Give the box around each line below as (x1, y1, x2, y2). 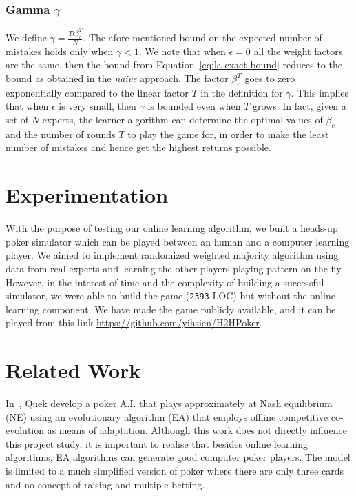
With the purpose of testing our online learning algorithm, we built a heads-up (6, 221, 338, 235)
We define (6, 30, 47, 45)
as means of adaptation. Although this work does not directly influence (47, 423, 347, 437)
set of (6, 112, 29, 127)
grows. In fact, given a (252, 99, 346, 113)
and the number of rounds (6, 126, 116, 141)
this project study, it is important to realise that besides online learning (6, 436, 308, 450)
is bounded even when (147, 99, 241, 113)
